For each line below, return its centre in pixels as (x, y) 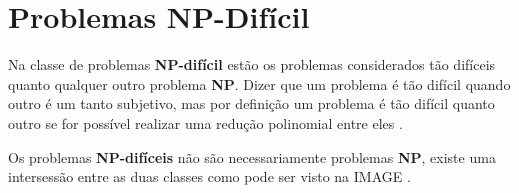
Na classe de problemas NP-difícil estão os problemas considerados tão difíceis (252, 64)
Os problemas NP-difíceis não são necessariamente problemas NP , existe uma (252, 156)
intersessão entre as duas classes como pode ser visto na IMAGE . (209, 176)
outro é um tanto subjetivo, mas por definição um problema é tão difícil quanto (251, 103)
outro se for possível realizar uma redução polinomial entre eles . (205, 122)
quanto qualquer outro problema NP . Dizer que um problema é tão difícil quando (259, 83)
